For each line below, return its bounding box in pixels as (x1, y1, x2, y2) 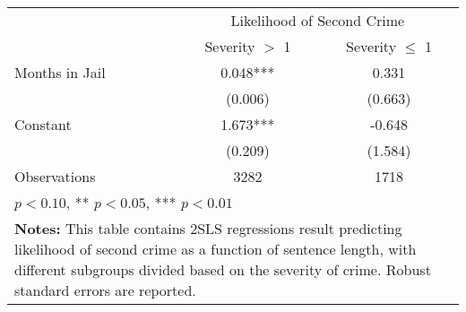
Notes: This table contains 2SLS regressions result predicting (14, 218, 402, 238)
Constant (14, 114, 72, 134)
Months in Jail (14, 62, 106, 82)
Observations (14, 166, 96, 186)
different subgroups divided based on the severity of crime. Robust (14, 259, 431, 280)
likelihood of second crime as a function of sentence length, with (14, 238, 417, 259)
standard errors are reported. (14, 280, 196, 300)
